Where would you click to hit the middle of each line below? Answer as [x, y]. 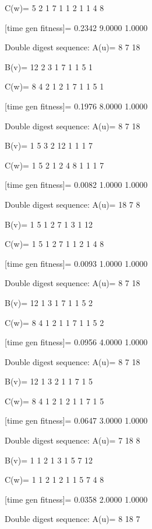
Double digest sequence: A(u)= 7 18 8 [73, 440]
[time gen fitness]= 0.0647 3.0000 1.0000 [76, 420]
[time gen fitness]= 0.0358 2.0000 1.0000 [76, 499]
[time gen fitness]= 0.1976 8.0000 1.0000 [76, 106]
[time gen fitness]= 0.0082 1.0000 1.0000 [76, 185]
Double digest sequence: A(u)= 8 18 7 [73, 519]
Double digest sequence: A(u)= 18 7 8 [73, 204]
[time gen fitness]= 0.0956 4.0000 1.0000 [76, 342]
